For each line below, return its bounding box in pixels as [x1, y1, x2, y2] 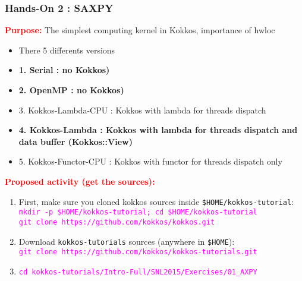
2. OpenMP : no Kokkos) [18, 84, 124, 96]
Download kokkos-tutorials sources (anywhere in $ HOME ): [18, 235, 235, 247]
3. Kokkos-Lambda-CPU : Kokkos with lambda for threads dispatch [18, 103, 266, 116]
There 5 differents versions [18, 43, 115, 56]
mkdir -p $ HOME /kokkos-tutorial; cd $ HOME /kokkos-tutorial [18, 208, 257, 217]
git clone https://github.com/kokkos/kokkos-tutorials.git [18, 248, 257, 257]
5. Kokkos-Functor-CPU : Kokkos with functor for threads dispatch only [18, 155, 282, 168]
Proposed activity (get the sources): [5, 175, 155, 187]
